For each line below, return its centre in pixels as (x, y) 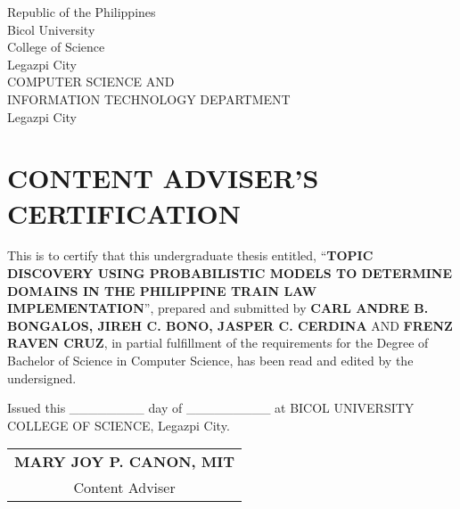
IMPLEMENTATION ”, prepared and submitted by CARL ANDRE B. (218, 308)
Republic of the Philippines (82, 12)
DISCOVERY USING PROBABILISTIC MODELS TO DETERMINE (230, 273)
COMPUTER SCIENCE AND (91, 82)
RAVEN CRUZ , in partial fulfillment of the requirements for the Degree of (218, 343)
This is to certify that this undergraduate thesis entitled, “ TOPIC (190, 255)
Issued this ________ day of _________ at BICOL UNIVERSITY (211, 408)
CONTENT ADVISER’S (163, 178)
